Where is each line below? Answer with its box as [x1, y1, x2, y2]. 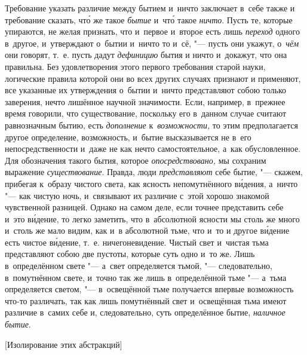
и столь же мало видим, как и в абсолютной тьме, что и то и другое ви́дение [5, 224, 290, 237]
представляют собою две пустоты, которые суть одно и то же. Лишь [5, 247, 255, 260]
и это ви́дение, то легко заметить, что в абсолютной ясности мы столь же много [5, 212, 300, 225]
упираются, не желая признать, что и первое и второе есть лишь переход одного [5, 25, 300, 38]
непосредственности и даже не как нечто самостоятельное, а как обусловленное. [5, 142, 301, 155]
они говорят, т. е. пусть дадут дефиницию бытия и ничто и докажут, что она [5, 48, 287, 61]
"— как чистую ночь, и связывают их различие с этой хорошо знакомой [5, 189, 269, 201]
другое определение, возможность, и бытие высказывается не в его [5, 130, 251, 143]
